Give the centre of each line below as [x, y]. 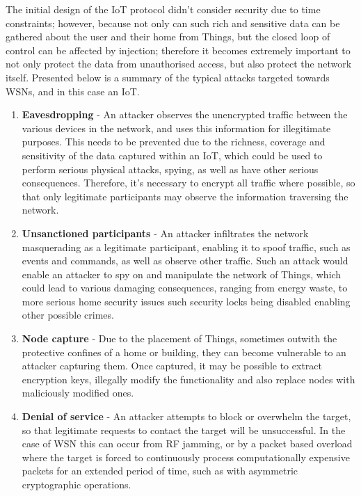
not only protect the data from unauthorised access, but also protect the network [179, 64]
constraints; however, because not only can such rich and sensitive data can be [173, 23]
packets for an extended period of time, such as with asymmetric [160, 471]
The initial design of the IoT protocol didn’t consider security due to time [163, 9]
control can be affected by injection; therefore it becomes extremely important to [178, 50]
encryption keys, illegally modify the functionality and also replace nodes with [188, 379]
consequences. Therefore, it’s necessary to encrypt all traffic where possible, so [188, 183]
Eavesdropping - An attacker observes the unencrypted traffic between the [185, 114]
